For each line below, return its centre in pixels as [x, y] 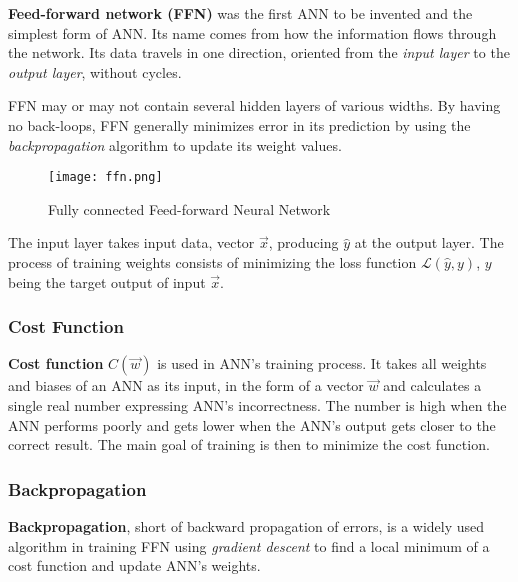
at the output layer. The [429, 242]
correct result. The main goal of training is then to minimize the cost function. [249, 444]
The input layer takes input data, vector [131, 242]
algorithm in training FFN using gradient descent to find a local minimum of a [249, 545]
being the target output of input [107, 281]
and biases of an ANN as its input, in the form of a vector [186, 385]
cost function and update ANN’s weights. [134, 565]
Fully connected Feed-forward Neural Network [189, 208]
